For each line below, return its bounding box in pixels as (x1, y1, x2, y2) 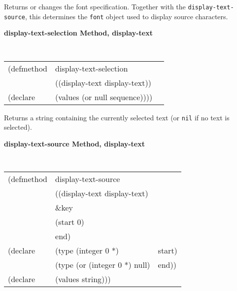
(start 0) (55, 216, 84, 228)
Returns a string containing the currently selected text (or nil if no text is (4, 112, 230, 122)
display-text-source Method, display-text (4, 138, 145, 148)
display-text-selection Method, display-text (4, 28, 153, 38)
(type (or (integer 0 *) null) (55, 259, 150, 271)
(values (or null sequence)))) (55, 91, 153, 103)
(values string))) (55, 273, 111, 285)
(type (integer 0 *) (55, 245, 119, 256)
